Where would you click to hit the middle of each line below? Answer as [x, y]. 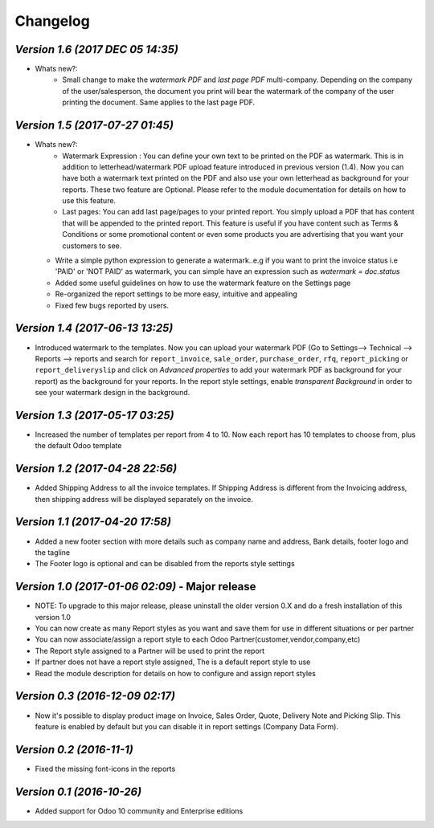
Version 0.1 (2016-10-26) [78, 791]
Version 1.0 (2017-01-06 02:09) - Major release [135, 587]
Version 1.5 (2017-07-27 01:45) [94, 126]
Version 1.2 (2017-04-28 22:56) [96, 469]
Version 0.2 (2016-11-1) [74, 750]
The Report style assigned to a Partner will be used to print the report [150, 651]
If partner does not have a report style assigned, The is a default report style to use [173, 662]
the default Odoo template [78, 446]
